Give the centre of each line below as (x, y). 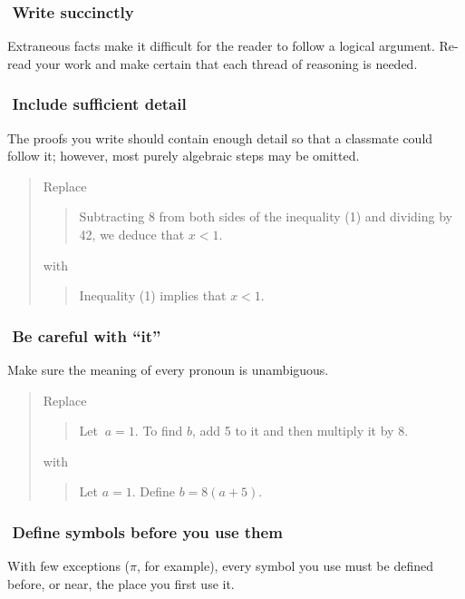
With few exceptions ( (69, 566)
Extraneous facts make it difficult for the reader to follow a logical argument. (221, 46)
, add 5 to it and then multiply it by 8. (300, 431)
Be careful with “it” (87, 335)
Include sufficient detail (99, 104)
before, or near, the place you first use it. (121, 583)
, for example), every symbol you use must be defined (285, 566)
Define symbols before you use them (147, 531)
